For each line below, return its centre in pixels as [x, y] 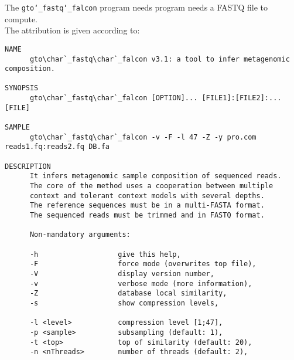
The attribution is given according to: [72, 30]
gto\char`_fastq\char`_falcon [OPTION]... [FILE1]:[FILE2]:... [155, 98]
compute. [21, 18]
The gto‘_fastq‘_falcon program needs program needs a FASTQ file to [136, 7]
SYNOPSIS [22, 88]
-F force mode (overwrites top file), [143, 264]
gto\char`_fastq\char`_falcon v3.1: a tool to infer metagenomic [160, 59]
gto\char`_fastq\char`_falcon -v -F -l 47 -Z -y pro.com [143, 137]
